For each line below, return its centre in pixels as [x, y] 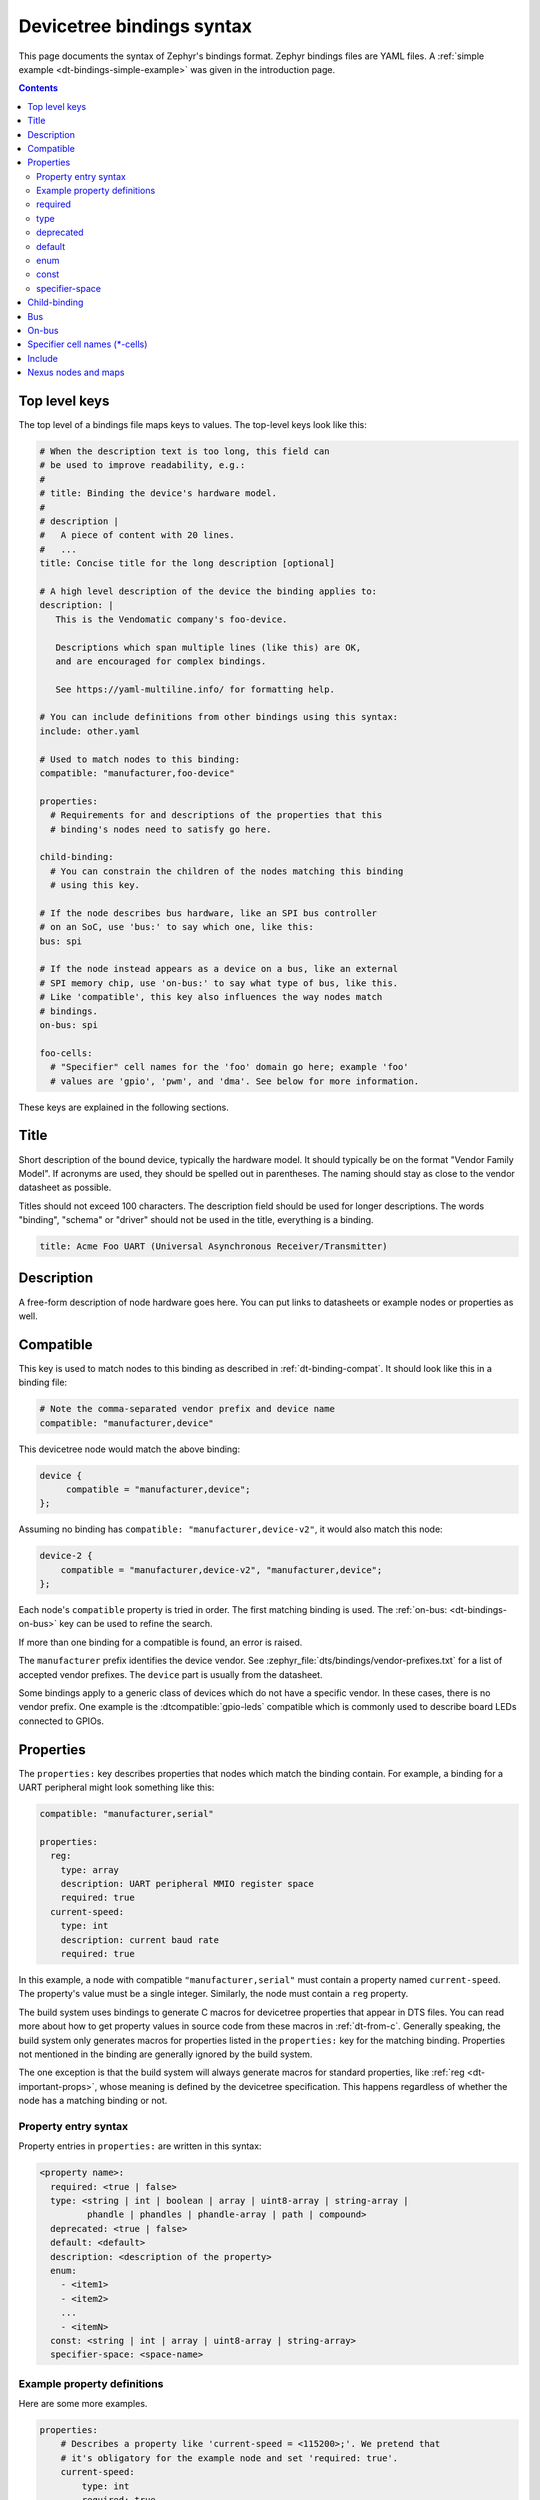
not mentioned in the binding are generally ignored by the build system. [165, 2054]
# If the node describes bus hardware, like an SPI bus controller [208, 913]
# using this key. [95, 885]
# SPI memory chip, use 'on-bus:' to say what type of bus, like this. [219, 983]
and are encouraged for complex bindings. [161, 661]
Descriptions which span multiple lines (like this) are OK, [208, 647]
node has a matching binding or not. [93, 2101]
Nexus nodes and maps [76, 372]
